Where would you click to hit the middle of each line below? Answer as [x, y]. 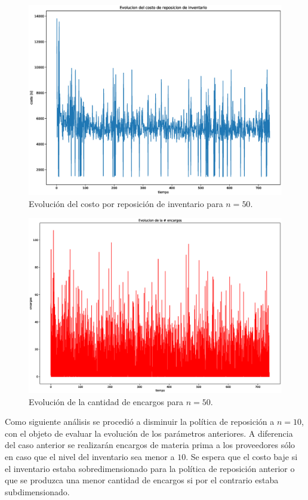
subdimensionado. [37, 491]
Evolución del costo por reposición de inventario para [126, 203]
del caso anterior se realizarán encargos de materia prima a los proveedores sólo [150, 445]
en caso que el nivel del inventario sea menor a [90, 456]
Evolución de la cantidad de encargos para [106, 401]
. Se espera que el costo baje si [242, 456]
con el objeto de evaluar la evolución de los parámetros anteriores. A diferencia [149, 433]
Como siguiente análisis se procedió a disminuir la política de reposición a [140, 422]
